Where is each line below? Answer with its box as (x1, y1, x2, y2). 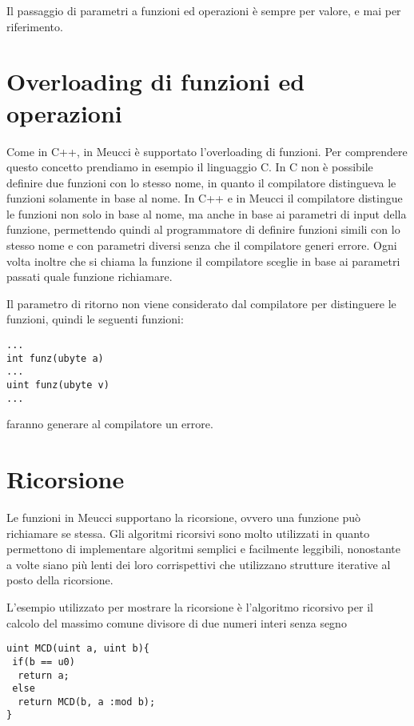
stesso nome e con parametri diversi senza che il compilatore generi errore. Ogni (6, 237, 397, 254)
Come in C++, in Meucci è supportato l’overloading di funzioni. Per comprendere (6, 142, 408, 159)
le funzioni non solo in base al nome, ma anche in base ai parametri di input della (6, 205, 407, 222)
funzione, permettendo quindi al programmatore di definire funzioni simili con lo (6, 221, 400, 238)
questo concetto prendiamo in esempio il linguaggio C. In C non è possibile (6, 158, 373, 175)
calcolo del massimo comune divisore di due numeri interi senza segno (6, 614, 347, 631)
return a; (18, 669, 70, 681)
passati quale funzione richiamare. (6, 268, 173, 285)
